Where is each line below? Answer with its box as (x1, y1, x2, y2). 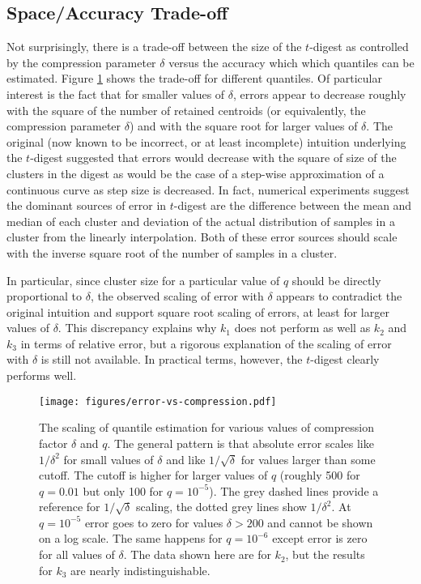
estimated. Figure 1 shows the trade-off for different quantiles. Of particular (6, 70, 382, 87)
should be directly (291, 271, 381, 288)
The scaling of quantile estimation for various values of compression (39, 419, 374, 436)
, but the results (285, 546, 365, 563)
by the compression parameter (6, 53, 156, 70)
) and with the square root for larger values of (129, 117, 358, 134)
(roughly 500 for (279, 467, 360, 484)
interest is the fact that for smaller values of (6, 85, 225, 102)
